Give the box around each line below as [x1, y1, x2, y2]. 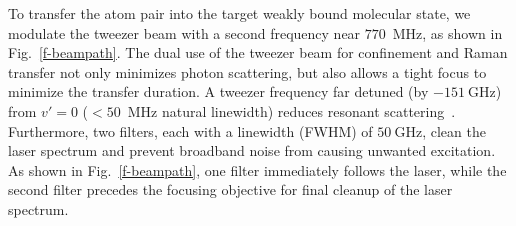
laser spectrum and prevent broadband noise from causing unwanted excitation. [8, 140, 496, 161]
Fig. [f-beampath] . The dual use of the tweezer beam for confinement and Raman [8, 42, 508, 63]
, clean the [422, 120, 486, 141]
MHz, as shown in [392, 22, 503, 43]
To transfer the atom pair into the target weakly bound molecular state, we [8, 3, 471, 23]
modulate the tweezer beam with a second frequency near [8, 22, 361, 43]
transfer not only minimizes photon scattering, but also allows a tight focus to [8, 61, 487, 82]
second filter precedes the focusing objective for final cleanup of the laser [8, 179, 453, 200]
